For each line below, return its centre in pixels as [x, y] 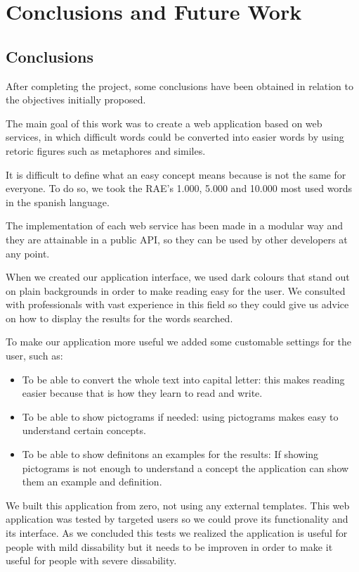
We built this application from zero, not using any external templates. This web [178, 505]
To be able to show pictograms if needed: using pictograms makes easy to [180, 416]
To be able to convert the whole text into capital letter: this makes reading [183, 379]
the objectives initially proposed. [76, 100]
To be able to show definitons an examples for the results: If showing [170, 454]
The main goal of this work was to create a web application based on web [164, 123]
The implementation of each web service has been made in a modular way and [175, 225]
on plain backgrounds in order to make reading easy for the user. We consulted [176, 290]
